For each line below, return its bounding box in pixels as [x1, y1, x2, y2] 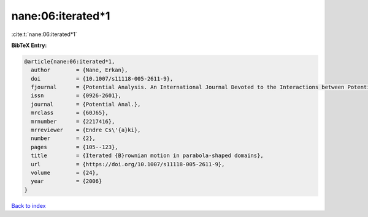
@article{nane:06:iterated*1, [24, 58, 115, 65]
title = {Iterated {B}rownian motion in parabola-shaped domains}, [31, 152, 264, 159]
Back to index [11, 202, 46, 209]
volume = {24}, [31, 169, 99, 176]
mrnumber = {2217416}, [31, 118, 115, 125]
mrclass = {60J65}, [31, 109, 109, 116]
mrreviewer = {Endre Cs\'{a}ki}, [31, 127, 141, 134]
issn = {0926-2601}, [31, 92, 122, 99]
